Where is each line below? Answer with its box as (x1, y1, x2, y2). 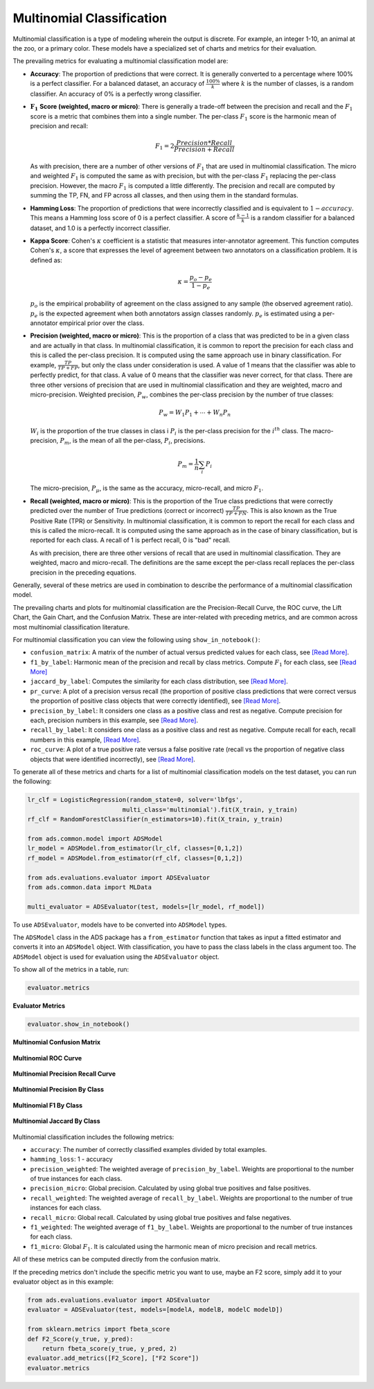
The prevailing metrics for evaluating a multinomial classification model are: (12, 57, 229, 65)
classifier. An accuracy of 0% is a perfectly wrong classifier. (30, 89, 202, 98)
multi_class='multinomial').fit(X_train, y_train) (122, 805, 298, 814)
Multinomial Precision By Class (12, 1085, 104, 1094)
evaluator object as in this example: (12, 1277, 114, 1286)
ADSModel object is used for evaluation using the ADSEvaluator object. (12, 952, 220, 961)
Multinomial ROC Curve (12, 1054, 82, 1062)
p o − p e (189, 273, 213, 283)
